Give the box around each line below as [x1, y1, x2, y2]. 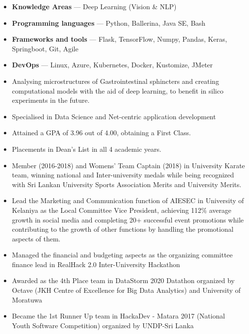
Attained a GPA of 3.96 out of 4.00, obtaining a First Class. [12, 127, 191, 138]
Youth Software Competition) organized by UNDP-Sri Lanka [12, 320, 194, 330]
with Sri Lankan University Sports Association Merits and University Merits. [12, 179, 242, 189]
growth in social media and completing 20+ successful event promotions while [12, 214, 244, 224]
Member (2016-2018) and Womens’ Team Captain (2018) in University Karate [12, 160, 245, 170]
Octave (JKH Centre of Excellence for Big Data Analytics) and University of [12, 285, 241, 295]
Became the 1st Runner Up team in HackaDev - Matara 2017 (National [12, 311, 225, 321]
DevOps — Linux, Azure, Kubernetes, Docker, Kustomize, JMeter [12, 60, 213, 70]
